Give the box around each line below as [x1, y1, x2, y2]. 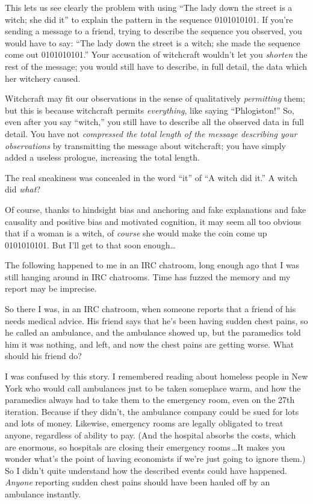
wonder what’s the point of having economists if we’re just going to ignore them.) [5, 452, 306, 465]
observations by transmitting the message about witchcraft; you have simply [5, 139, 286, 152]
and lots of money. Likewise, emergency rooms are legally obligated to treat [5, 417, 284, 429]
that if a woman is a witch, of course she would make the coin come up [5, 227, 267, 239]
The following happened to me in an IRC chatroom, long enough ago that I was [5, 259, 300, 271]
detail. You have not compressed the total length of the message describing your [5, 127, 297, 140]
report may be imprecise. [5, 282, 97, 295]
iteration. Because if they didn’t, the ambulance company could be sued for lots [5, 405, 299, 417]
